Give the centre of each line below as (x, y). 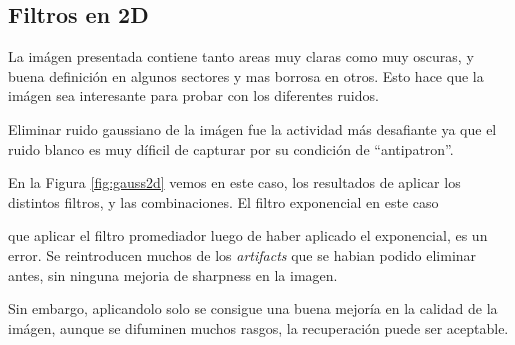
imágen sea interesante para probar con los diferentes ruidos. (193, 95)
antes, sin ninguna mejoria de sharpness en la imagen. (173, 274)
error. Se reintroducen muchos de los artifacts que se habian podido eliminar (242, 254)
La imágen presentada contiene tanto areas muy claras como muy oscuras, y (241, 56)
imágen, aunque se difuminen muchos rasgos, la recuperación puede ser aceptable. (258, 327)
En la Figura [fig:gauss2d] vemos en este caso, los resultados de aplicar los (234, 182)
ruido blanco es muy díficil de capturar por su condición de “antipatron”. (231, 148)
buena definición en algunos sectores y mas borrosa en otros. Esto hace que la (246, 75)
